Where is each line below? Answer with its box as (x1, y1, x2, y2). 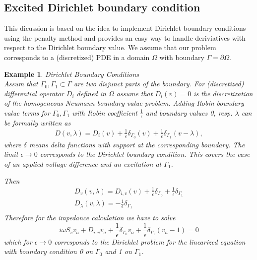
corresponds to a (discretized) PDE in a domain (4, 52, 150, 62)
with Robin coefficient (72, 107, 137, 118)
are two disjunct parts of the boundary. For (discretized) (73, 78, 244, 89)
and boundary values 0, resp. (145, 107, 233, 118)
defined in (76, 88, 106, 98)
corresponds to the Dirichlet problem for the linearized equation (54, 236, 246, 247)
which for (4, 236, 32, 247)
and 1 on (105, 246, 132, 257)
